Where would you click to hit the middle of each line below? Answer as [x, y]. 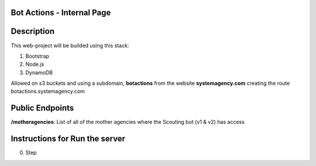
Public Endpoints [42, 108]
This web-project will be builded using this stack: [70, 45]
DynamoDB [39, 72]
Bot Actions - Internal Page [61, 13]
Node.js [35, 64]
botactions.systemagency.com [48, 91]
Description [33, 31]
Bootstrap [37, 56]
